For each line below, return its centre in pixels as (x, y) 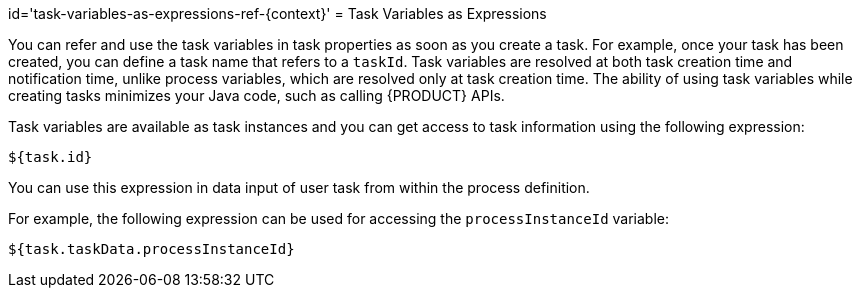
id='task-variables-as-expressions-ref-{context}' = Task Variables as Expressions (277, 13)
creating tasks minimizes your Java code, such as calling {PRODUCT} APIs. (256, 95)
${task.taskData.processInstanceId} (151, 249)
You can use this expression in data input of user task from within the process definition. (299, 187)
